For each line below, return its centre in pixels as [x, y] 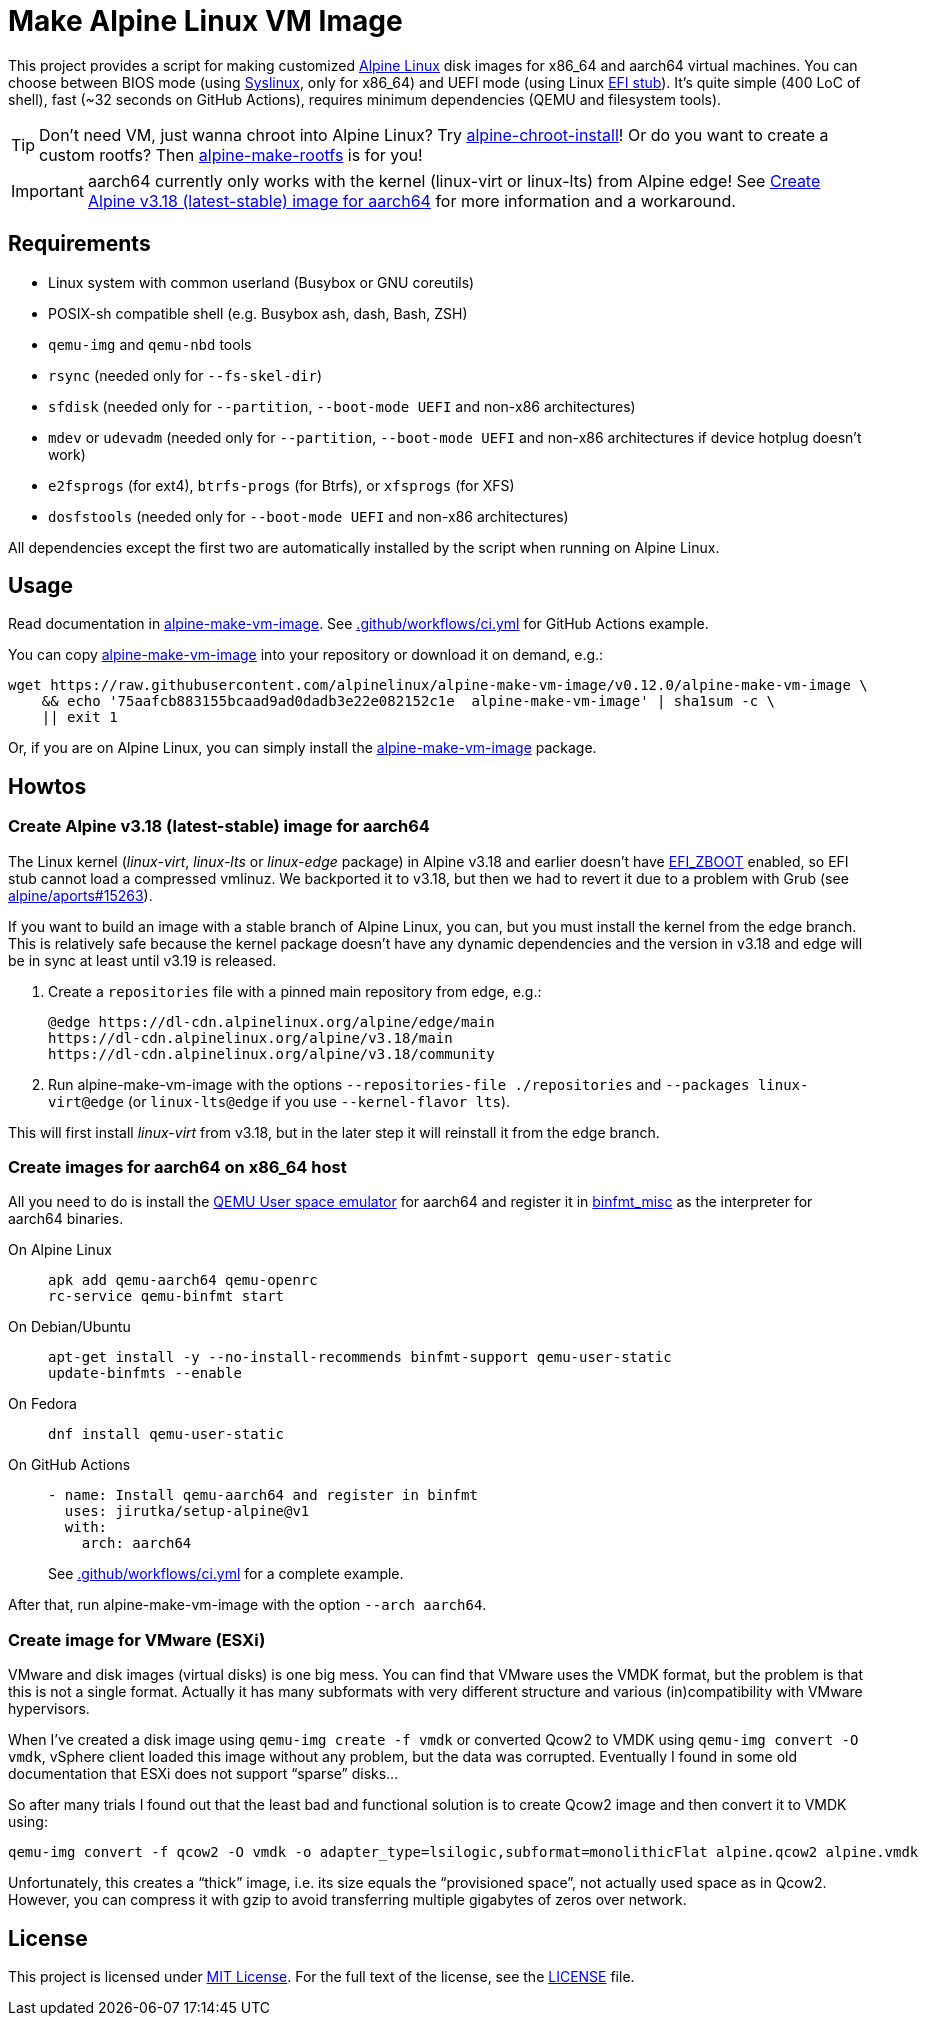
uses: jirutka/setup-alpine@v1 [187, 1511]
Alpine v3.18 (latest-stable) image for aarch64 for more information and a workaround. [411, 200]
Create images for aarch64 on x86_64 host [177, 1167]
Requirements [79, 244]
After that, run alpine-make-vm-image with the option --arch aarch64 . [247, 1605]
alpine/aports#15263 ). [80, 895]
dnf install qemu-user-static [166, 1434]
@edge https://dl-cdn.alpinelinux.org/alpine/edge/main [271, 1021]
